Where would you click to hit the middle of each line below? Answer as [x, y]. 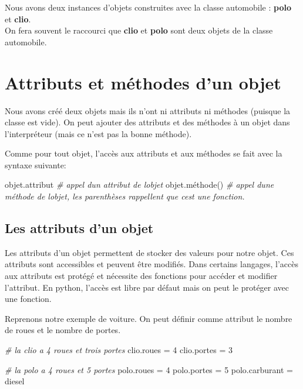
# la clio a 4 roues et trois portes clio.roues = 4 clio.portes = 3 [119, 350]
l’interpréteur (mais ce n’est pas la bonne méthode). [98, 133]
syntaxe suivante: [36, 164]
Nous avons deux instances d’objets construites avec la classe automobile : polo [148, 7]
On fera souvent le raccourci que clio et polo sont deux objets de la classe [139, 30]
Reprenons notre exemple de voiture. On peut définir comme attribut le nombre [149, 318]
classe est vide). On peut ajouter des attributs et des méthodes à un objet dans [147, 122]
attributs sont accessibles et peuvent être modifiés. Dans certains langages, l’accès [151, 264]
